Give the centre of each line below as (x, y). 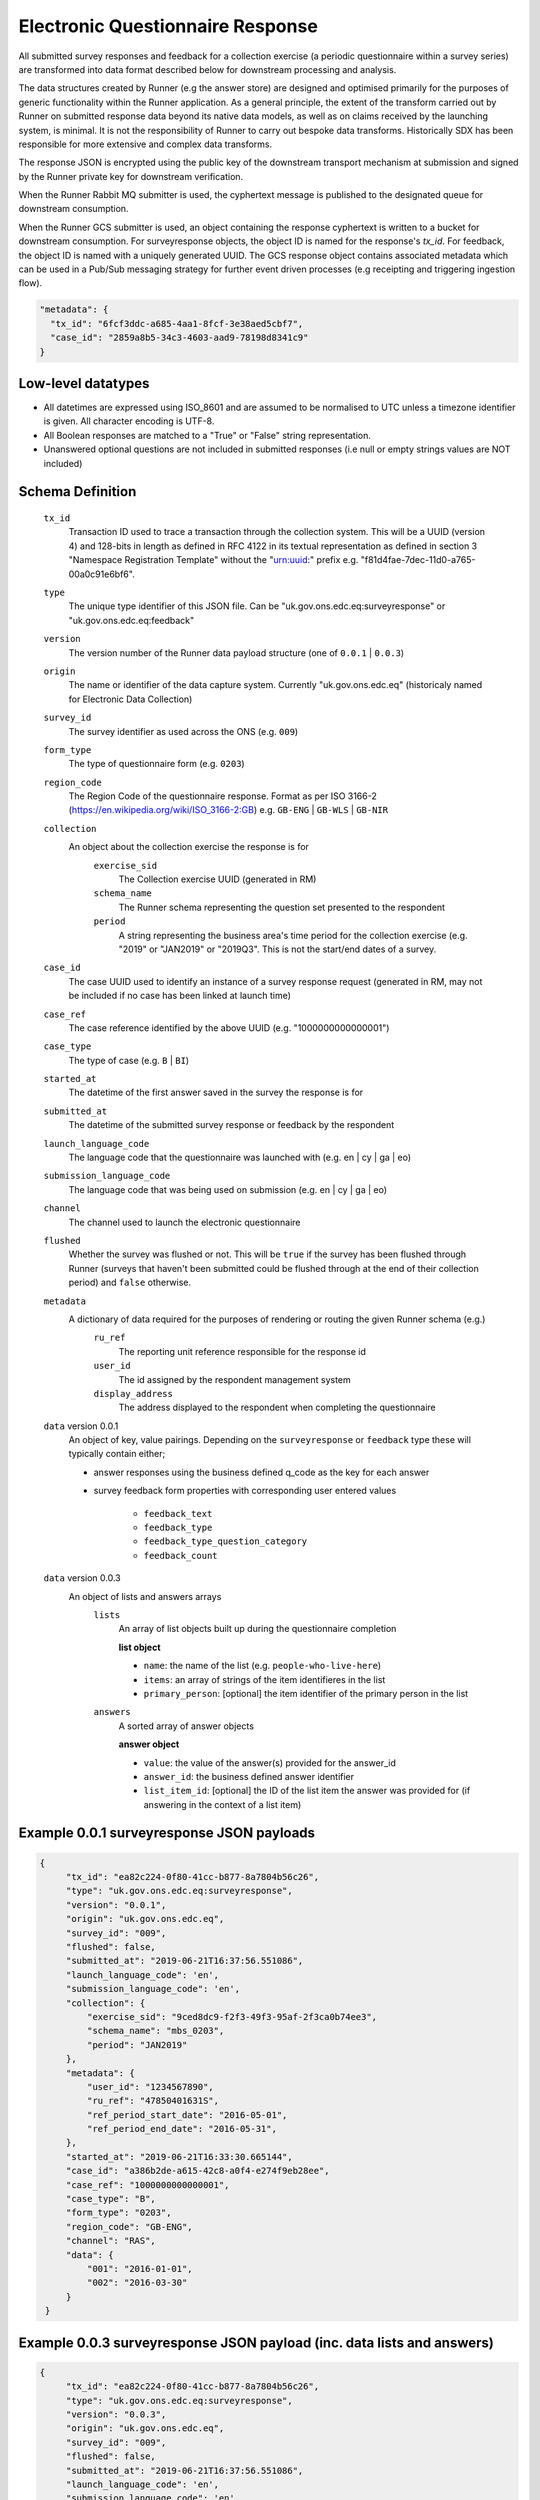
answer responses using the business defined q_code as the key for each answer (261, 1472)
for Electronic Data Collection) (130, 699)
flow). (30, 283)
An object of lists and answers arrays (145, 1596)
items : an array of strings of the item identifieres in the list (264, 1679)
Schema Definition (77, 491)
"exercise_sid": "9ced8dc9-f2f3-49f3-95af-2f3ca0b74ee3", (232, 2016)
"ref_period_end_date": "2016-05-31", (181, 2129)
